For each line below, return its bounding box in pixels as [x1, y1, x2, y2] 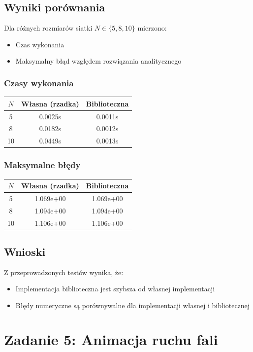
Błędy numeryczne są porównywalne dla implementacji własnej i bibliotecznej [15, 300, 250, 311]
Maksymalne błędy [4, 159, 81, 171]
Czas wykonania [15, 39, 64, 49]
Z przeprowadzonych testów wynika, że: [4, 267, 124, 277]
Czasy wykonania [4, 76, 74, 89]
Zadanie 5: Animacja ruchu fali [4, 329, 218, 349]
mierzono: [137, 23, 167, 33]
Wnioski [4, 244, 46, 259]
